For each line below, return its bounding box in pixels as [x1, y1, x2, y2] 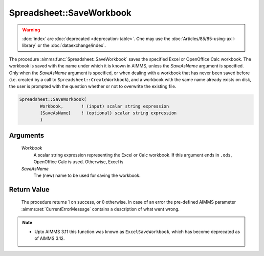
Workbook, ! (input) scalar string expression [40, 103, 169, 109]
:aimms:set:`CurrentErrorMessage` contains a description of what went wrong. [21, 206, 180, 212]
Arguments [9, 131, 44, 139]
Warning [22, 27, 40, 33]
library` [22, 43, 37, 48]
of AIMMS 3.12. [34, 235, 65, 241]
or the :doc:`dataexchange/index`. [37, 43, 106, 48]
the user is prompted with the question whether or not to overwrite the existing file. [9, 84, 176, 89]
